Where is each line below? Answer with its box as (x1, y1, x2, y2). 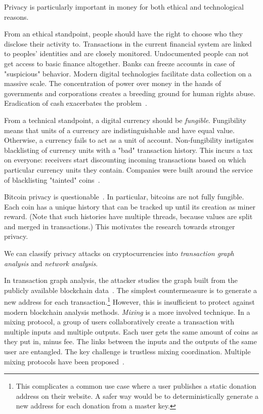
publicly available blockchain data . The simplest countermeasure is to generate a (4, 284, 257, 295)
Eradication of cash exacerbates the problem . (4, 98, 147, 108)
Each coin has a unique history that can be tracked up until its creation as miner (4, 201, 255, 212)
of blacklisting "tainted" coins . (4, 174, 100, 185)
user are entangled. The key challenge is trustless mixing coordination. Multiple (4, 346, 251, 357)
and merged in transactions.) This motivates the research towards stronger (4, 221, 235, 231)
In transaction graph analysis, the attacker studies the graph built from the (4, 275, 238, 285)
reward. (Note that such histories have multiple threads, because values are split (4, 211, 253, 222)
